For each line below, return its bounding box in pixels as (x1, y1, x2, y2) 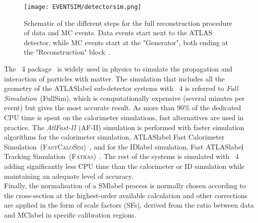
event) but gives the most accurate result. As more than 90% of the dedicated (4, 102, 241, 113)
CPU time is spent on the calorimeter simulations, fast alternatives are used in (4, 112, 244, 122)
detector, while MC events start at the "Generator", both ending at (24, 37, 229, 47)
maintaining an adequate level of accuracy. (4, 170, 134, 181)
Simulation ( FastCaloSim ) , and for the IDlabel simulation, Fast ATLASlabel (4, 141, 244, 151)
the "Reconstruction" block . (24, 47, 111, 57)
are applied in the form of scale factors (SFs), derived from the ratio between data (4, 200, 254, 210)
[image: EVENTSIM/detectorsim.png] (24, 3, 142, 10)
